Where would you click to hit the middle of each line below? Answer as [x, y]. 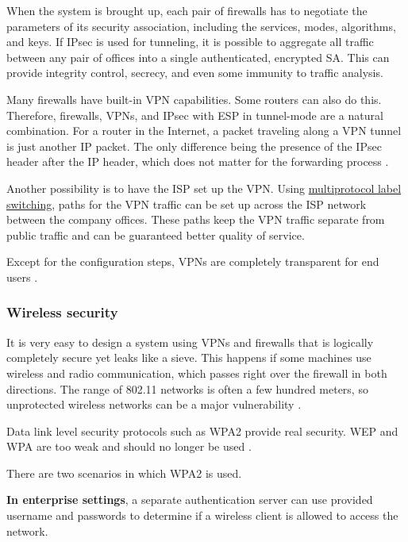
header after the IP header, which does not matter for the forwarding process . [198, 161]
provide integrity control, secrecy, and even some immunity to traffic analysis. [195, 73]
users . [22, 277]
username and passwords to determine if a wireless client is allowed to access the [202, 515]
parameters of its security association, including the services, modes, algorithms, [201, 26]
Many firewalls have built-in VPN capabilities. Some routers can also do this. [194, 99]
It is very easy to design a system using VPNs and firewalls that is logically [190, 342]
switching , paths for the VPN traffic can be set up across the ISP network [187, 204]
